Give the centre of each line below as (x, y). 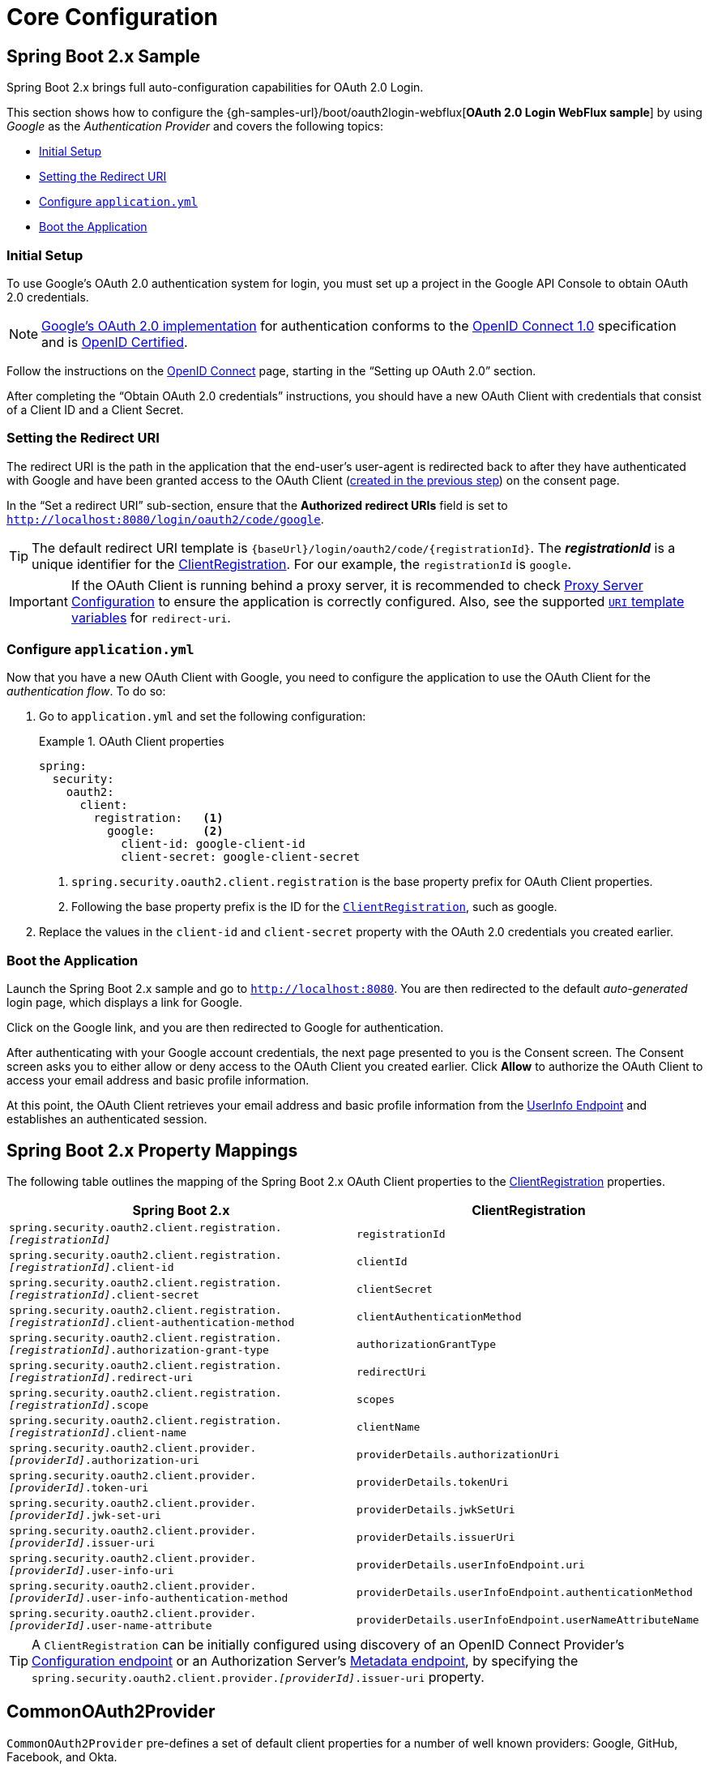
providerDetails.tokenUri (433, 1482)
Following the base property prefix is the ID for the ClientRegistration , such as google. (314, 907)
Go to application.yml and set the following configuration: (203, 717)
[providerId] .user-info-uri (92, 1571)
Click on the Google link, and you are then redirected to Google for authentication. (225, 1028)
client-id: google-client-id (213, 844)
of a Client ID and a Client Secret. (95, 409)
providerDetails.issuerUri (436, 1537)
